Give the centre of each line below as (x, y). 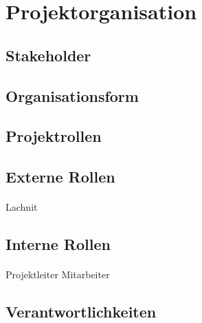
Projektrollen (54, 136)
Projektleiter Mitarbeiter (58, 274)
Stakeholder (48, 55)
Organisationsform (72, 95)
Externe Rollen (60, 177)
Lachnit (22, 207)
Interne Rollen (58, 244)
